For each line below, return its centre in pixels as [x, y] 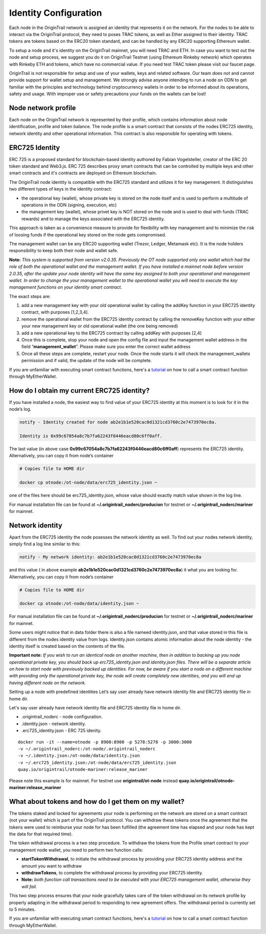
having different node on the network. [48, 683]
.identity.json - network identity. [54, 724]
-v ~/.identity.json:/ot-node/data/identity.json [79, 756]
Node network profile [43, 108]
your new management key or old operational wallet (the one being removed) [100, 326]
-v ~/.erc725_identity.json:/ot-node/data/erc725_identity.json [97, 763]
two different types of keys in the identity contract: [61, 189]
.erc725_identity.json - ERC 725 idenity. [62, 731]
